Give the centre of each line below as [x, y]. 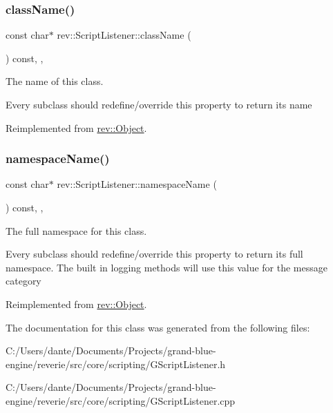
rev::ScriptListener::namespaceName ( [137, 184]
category [23, 281]
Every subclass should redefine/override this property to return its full [154, 254]
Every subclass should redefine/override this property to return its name [159, 104]
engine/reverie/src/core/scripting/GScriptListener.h [116, 364]
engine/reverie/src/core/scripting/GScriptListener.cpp [121, 400]
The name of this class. [55, 81]
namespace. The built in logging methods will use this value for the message [166, 267]
